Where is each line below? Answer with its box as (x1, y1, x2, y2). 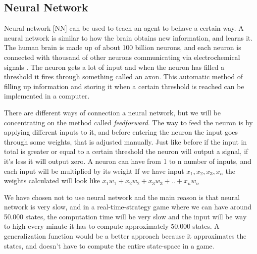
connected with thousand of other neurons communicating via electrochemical (4, 51, 240, 62)
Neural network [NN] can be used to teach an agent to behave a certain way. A (4, 23, 244, 33)
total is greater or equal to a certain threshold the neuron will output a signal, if (4, 146, 248, 156)
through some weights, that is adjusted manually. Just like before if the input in (4, 136, 247, 147)
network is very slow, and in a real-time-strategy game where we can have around (4, 202, 252, 212)
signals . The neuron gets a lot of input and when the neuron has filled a (4, 61, 224, 72)
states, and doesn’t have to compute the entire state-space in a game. (4, 240, 214, 251)
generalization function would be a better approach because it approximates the (4, 231, 247, 241)
